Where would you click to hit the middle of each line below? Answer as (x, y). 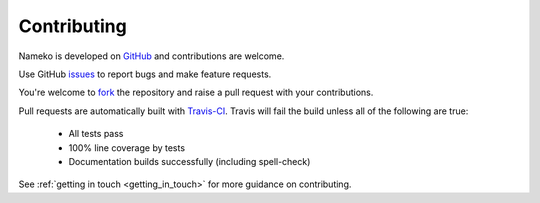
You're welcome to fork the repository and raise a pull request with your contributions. (196, 92)
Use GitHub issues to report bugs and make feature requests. (145, 74)
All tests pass (96, 134)
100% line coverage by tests (126, 147)
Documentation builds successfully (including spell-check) (189, 161)
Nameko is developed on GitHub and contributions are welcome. (151, 56)
